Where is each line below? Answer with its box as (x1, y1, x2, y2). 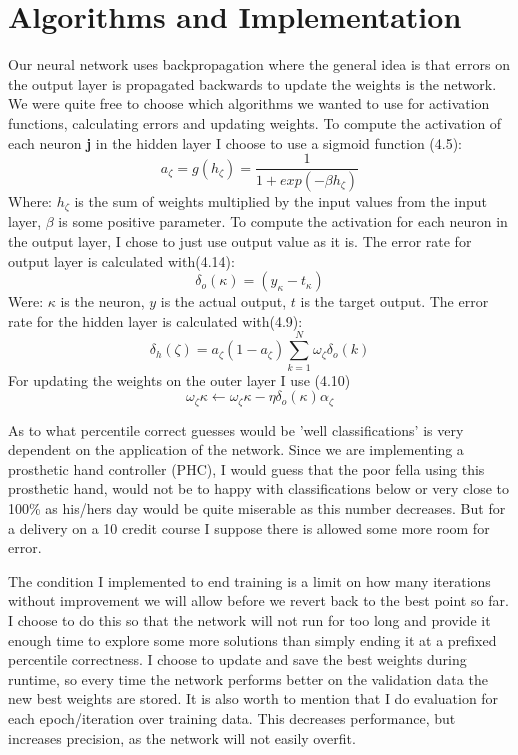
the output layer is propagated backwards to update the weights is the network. (8, 73, 497, 94)
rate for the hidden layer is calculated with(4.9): (8, 310, 303, 331)
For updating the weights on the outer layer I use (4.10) (8, 369, 351, 390)
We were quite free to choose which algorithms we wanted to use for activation (8, 93, 490, 114)
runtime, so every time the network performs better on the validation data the (8, 668, 488, 689)
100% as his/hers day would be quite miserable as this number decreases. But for (8, 497, 506, 518)
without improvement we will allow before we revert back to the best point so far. (8, 590, 509, 611)
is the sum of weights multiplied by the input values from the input (74, 191, 488, 211)
